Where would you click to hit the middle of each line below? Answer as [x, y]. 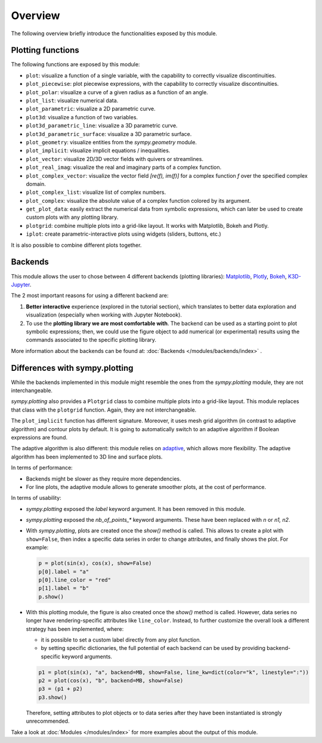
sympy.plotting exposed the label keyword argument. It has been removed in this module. [136, 509]
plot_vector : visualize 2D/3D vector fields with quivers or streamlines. [115, 159]
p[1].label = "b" [64, 588]
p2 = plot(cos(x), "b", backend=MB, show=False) [111, 681]
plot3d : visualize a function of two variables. [82, 117]
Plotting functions [45, 50]
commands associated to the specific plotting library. [91, 340]
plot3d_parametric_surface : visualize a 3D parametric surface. [109, 134]
